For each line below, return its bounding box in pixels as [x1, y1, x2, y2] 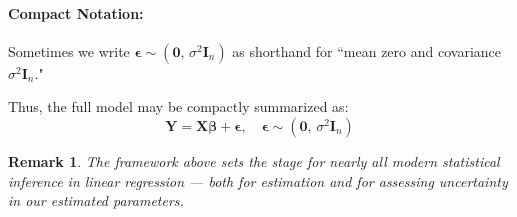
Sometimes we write [8, 40, 130, 61]
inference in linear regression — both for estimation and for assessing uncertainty [8, 170, 508, 191]
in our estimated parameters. [8, 190, 184, 211]
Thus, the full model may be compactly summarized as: [8, 96, 349, 117]
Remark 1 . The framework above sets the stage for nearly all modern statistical [8, 150, 500, 171]
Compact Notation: [8, 2, 144, 23]
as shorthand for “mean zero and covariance [232, 40, 501, 61]
